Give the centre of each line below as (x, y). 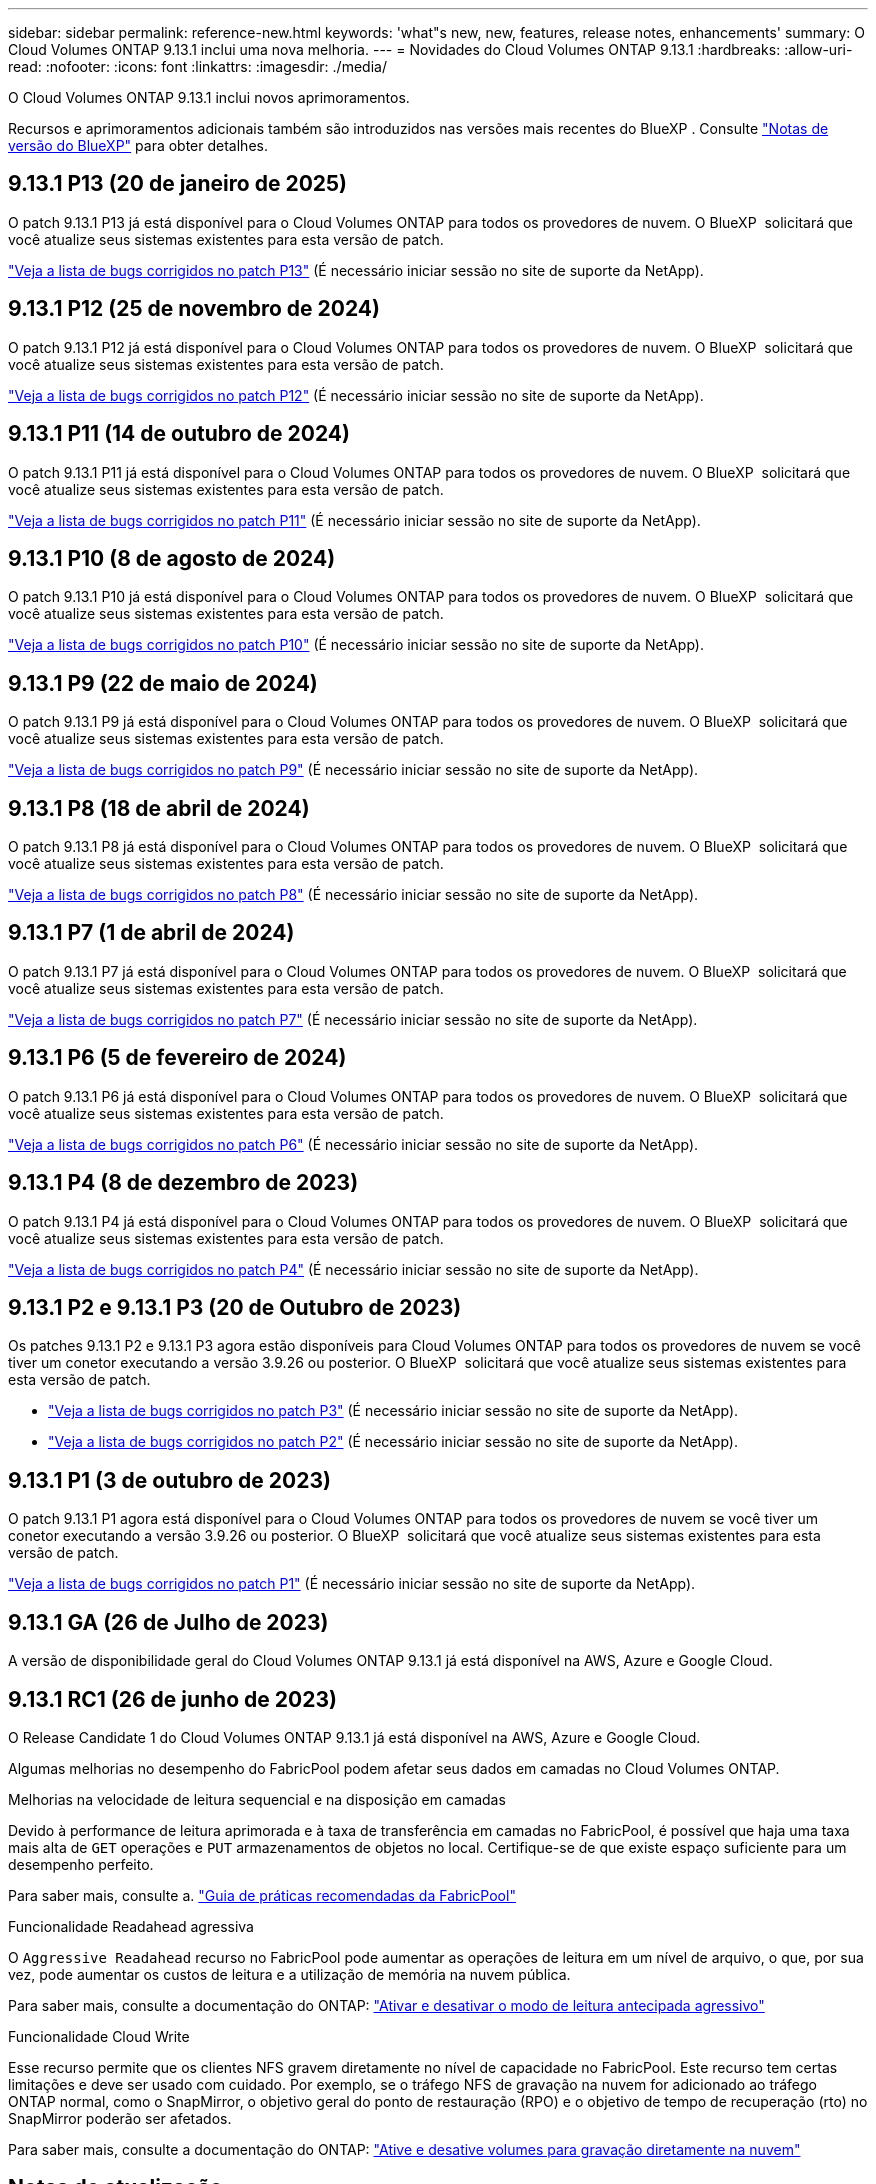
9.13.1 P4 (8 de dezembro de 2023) (183, 1183)
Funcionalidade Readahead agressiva (131, 1926)
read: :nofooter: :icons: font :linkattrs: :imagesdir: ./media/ (197, 66)
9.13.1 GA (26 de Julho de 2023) (168, 1622)
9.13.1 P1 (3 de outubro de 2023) (169, 1480)
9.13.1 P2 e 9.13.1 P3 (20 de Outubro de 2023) (235, 1308)
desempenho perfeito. (81, 1864)
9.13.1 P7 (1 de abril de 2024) (151, 933)
